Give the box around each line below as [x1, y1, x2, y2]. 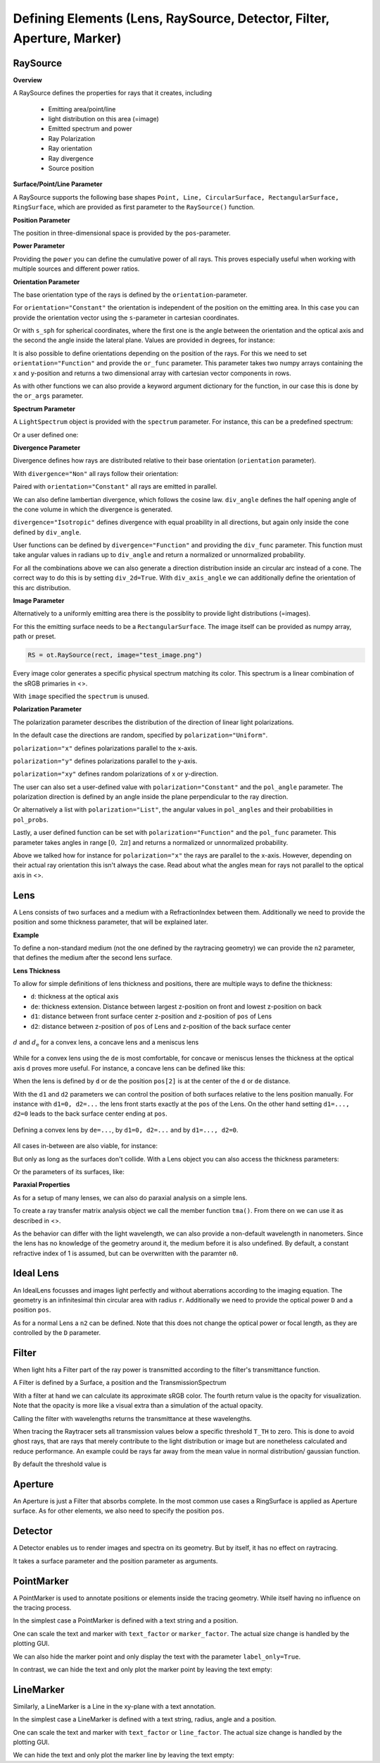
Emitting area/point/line [48, 104, 116, 113]
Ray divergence [48, 154, 94, 162]
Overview [13, 75, 42, 84]
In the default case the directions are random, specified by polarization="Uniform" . [13, 731, 268, 740]
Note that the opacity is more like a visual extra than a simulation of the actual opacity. [13, 1401, 263, 1410]
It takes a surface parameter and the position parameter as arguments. [13, 1556, 218, 1565]
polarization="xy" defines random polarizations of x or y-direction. [13, 769, 218, 779]
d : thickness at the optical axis [30, 992, 119, 1001]
